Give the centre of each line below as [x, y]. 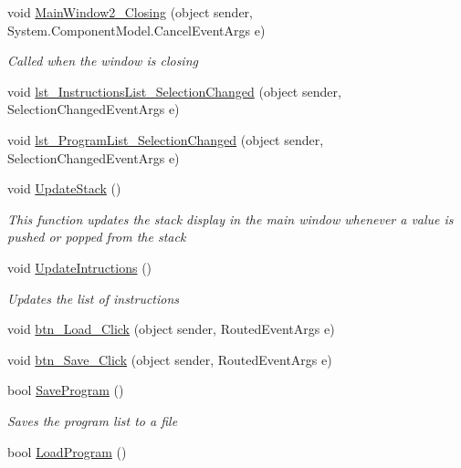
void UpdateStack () [64, 188]
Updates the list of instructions [94, 298]
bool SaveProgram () [66, 390]
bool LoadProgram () [67, 451]
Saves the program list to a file [93, 420]
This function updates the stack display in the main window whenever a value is [230, 218]
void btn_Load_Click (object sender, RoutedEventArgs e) [171, 329]
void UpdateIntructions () [80, 267]
